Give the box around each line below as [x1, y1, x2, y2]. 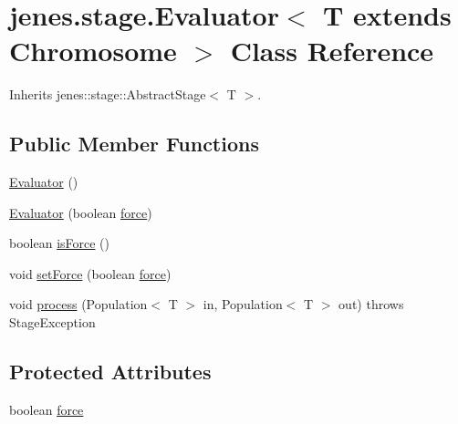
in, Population [203, 295, 283, 314]
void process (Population [9, 295, 148, 314]
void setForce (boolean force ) [9, 264, 172, 283]
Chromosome [9, 32, 177, 69]
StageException [9, 313, 96, 332]
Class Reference [230, 32, 434, 69]
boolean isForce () [9, 233, 109, 253]
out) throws [338, 295, 404, 314]
